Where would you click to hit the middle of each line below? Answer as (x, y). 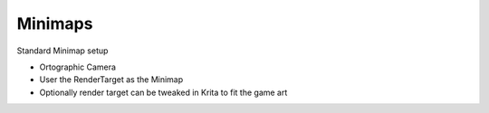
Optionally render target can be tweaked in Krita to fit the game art (163, 92)
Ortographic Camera (78, 67)
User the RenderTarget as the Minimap (111, 80)
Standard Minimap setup (62, 51)
